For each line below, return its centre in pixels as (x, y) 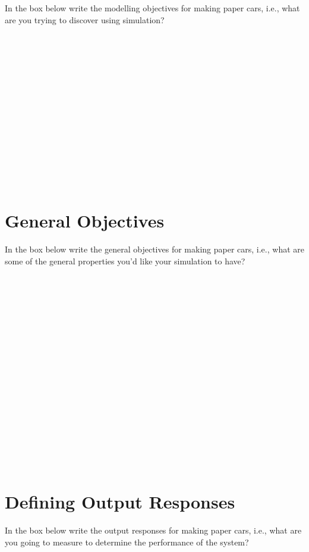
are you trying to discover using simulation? (85, 19)
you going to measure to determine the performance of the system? (127, 542)
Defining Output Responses (120, 502)
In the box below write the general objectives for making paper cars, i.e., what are (154, 249)
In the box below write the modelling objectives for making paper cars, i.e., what (152, 8)
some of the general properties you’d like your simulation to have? (125, 261)
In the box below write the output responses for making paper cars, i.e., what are (153, 530)
